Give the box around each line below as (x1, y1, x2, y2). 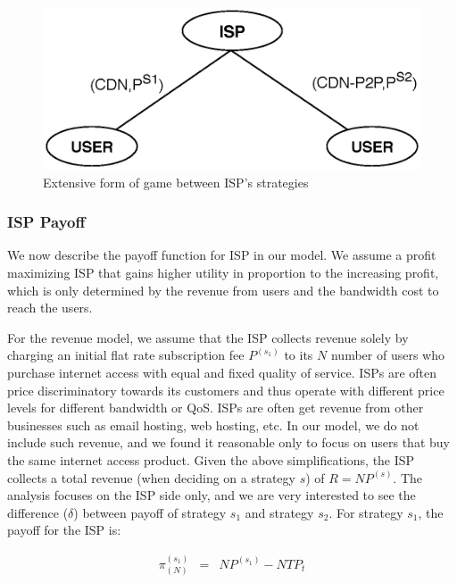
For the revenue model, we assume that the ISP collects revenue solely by (7, 328, 409, 346)
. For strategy (328, 503, 403, 521)
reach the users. (7, 298, 93, 317)
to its (284, 346, 313, 364)
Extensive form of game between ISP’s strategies (43, 172, 309, 191)
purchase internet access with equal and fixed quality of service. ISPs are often (7, 363, 436, 382)
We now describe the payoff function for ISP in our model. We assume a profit (7, 246, 436, 264)
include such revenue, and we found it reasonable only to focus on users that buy (7, 433, 450, 452)
